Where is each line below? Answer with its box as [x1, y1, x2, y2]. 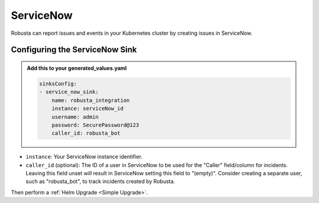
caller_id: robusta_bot [51, 130, 121, 137]
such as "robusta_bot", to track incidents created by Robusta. [25, 178, 175, 185]
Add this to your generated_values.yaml [27, 64, 127, 71]
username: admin [51, 113, 99, 120]
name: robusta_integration [51, 97, 130, 103]
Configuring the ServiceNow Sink [11, 45, 137, 55]
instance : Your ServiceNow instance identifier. [25, 153, 143, 161]
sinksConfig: [39, 80, 77, 87]
